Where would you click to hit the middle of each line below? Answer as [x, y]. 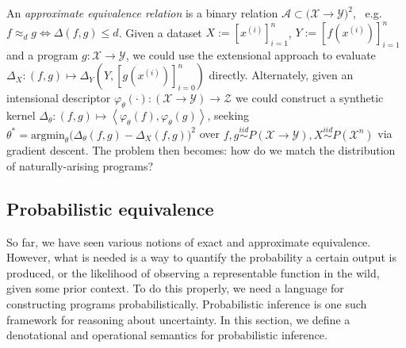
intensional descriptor [59, 98]
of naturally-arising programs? [80, 165]
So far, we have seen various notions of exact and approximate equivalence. [189, 241]
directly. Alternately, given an [281, 75]
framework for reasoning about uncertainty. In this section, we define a [178, 319]
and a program [42, 54]
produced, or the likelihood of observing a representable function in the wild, [193, 272]
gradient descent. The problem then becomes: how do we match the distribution [201, 150]
